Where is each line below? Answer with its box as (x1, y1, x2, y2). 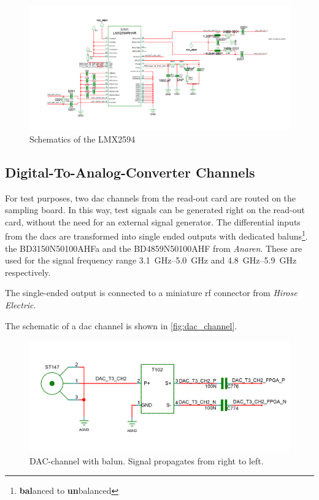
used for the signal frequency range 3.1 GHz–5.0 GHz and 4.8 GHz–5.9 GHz (5, 254, 297, 267)
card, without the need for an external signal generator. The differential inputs (5, 215, 301, 228)
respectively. (5, 265, 51, 278)
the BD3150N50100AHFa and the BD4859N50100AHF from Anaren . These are (5, 241, 302, 254)
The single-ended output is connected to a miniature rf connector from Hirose (5, 286, 298, 299)
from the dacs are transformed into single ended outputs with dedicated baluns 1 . (5, 228, 308, 242)
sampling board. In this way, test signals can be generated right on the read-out (5, 203, 305, 216)
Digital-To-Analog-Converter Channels (5, 162, 255, 181)
